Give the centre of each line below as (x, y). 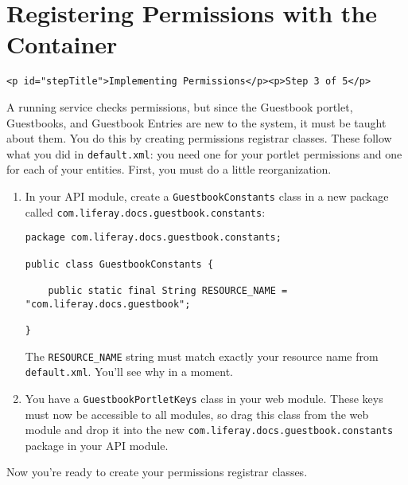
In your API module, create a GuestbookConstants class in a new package (207, 196)
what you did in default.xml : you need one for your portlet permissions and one (204, 153)
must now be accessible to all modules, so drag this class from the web (197, 414)
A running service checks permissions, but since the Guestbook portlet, (180, 106)
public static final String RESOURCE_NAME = (168, 290)
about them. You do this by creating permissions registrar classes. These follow (199, 138)
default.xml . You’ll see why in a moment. (129, 372)
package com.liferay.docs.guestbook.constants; (153, 238)
